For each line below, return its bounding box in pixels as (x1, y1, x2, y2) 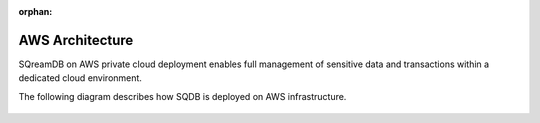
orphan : (18, 6, 53, 17)
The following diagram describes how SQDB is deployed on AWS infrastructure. (18, 90, 347, 102)
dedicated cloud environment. (18, 72, 142, 84)
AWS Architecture (18, 31, 134, 49)
